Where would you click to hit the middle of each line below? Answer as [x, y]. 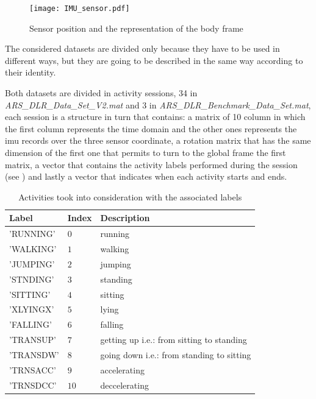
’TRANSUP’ [33, 340]
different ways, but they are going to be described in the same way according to [154, 60]
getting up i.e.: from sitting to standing [174, 340]
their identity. [31, 72]
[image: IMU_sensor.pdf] [80, 9]
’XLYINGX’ [32, 309]
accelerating [122, 369]
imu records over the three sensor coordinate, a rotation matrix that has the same [158, 140]
